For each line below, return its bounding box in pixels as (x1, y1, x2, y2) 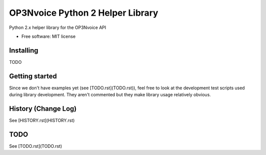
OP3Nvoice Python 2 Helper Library (9, 7, 159, 18)
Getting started (9, 72, 57, 80)
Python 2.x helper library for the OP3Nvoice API (9, 25, 106, 30)
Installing (9, 46, 39, 54)
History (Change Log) (9, 104, 77, 113)
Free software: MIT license (21, 33, 76, 39)
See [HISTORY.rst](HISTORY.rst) (9, 118, 75, 124)
